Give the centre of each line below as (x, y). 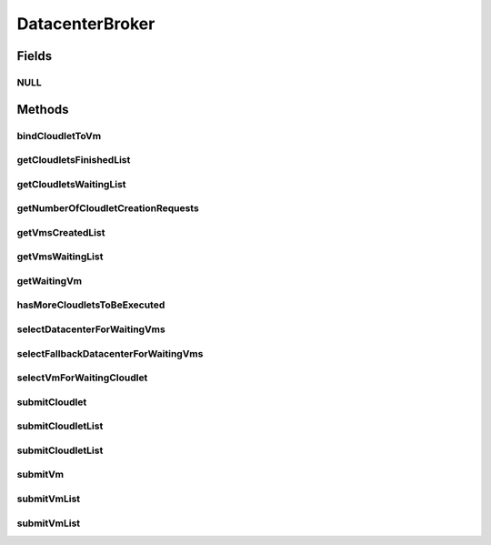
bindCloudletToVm (59, 136)
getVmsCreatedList (61, 232)
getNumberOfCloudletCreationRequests (108, 208)
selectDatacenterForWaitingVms (91, 329)
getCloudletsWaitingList (71, 184)
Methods (43, 109)
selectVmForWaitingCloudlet (82, 378)
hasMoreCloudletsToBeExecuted (91, 305)
